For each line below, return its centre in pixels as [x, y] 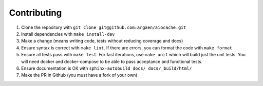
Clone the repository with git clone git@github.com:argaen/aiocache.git [103, 27]
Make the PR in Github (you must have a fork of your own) [79, 75]
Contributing [35, 13]
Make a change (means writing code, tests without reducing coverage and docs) [102, 41]
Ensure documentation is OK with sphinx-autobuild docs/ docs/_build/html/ [107, 68]
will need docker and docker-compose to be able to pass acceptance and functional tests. [112, 62]
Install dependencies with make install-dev [68, 34]
